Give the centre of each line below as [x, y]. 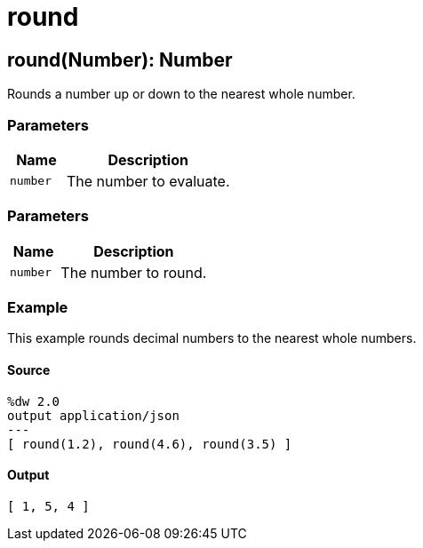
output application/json [93, 415]
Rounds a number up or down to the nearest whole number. [181, 94]
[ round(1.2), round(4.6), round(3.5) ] [150, 444]
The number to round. [134, 272]
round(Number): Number [120, 60]
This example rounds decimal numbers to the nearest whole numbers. [212, 338]
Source [29, 370]
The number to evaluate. [148, 181]
